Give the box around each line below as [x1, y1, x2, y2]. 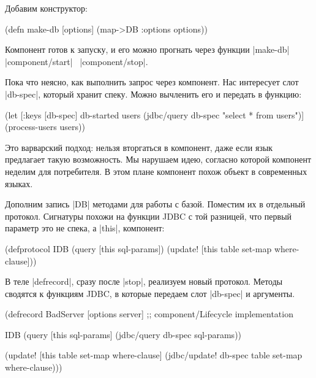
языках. [5, 177, 33, 190]
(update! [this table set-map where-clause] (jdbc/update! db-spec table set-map [5, 349, 303, 361]
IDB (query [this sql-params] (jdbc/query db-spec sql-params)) [5, 328, 242, 341]
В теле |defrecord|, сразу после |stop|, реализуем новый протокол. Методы [5, 275, 283, 288]
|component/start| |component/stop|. [5, 55, 148, 67]
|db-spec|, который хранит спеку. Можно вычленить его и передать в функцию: [5, 87, 302, 100]
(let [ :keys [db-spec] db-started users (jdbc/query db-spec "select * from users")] [5, 108, 304, 121]
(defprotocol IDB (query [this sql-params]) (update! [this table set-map [5, 242, 272, 255]
